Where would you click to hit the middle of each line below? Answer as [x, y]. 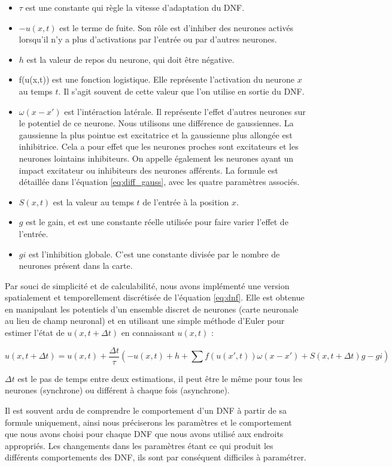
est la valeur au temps [93, 201]
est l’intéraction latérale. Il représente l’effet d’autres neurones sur [185, 111]
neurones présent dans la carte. [76, 266]
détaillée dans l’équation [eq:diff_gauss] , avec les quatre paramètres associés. [159, 182]
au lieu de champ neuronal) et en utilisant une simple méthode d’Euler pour [145, 321]
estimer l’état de [35, 333]
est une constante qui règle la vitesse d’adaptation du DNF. [135, 7]
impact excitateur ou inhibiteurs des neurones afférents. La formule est [148, 170]
